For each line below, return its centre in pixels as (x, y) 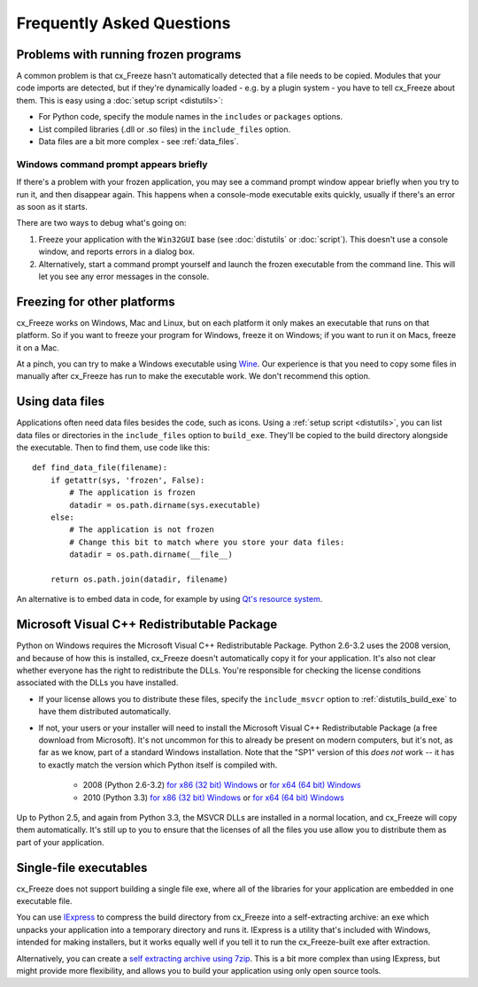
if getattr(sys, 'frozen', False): (127, 480)
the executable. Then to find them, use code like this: (113, 448)
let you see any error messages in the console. (124, 276)
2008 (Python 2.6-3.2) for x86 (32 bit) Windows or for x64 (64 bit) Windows (222, 785)
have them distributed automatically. (105, 712)
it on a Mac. (38, 347)
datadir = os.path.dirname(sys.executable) (165, 505)
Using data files (61, 401)
